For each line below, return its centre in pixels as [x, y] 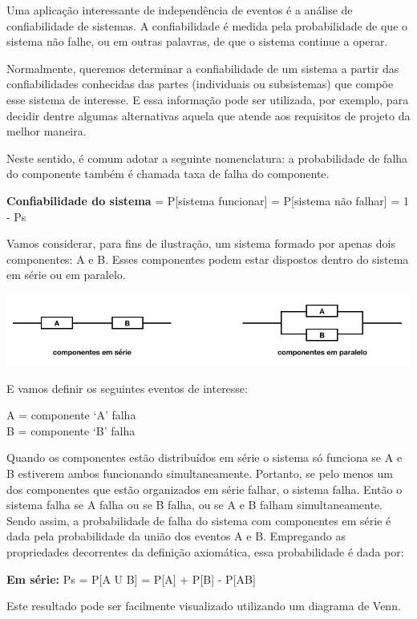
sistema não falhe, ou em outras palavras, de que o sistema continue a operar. [197, 41]
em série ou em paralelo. [66, 275]
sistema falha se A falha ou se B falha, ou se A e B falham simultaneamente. [194, 505]
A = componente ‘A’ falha [71, 415]
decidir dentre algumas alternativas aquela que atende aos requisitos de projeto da [208, 115]
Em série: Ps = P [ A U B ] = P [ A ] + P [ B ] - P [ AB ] [131, 579]
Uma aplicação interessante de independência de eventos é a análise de [180, 10]
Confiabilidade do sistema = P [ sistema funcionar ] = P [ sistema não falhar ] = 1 [208, 200]
